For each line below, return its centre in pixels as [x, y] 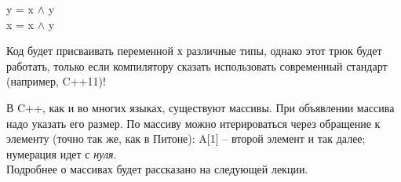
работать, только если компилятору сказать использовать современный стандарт [197, 66]
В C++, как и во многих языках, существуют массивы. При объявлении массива [200, 107]
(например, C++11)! [56, 81]
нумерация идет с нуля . [62, 153]
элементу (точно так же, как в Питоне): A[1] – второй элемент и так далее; [186, 138]
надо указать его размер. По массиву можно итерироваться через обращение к [193, 123]
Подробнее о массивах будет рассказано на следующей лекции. [157, 169]
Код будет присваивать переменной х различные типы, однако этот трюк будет [194, 51]
